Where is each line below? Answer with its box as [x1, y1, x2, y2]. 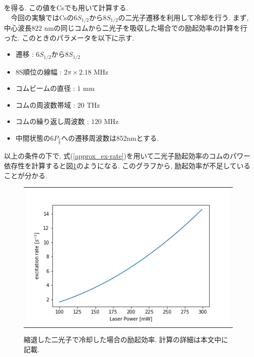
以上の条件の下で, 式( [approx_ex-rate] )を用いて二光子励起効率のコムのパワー [4, 151, 251, 161]
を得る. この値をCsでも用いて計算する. [4, 2, 128, 12]
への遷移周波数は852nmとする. [61, 133, 159, 143]
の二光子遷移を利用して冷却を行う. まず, [118, 12, 249, 22]
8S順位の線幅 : [15, 66, 62, 77]
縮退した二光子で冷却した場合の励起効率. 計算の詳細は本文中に [24, 334, 228, 345]
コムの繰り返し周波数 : [15, 116, 89, 126]
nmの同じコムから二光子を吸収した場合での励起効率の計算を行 [44, 23, 248, 33]
